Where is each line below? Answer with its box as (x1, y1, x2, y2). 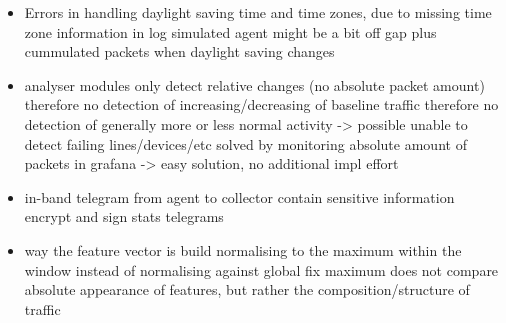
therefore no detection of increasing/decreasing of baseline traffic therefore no (24, 94, 499, 115)
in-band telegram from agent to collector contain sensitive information (24, 186, 455, 207)
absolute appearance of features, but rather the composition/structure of (24, 279, 470, 300)
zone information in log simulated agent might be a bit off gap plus (24, 21, 437, 42)
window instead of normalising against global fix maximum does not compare (24, 259, 499, 280)
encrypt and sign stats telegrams (24, 206, 224, 227)
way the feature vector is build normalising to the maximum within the (24, 239, 462, 260)
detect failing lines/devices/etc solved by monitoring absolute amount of (24, 133, 467, 154)
